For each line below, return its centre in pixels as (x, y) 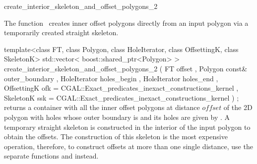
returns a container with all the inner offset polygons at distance (102, 107)
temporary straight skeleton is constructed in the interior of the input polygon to (127, 127)
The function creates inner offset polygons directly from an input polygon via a (126, 23)
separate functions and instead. (51, 156)
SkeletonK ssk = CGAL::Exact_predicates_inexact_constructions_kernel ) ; (122, 97)
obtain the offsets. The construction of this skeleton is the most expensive (116, 137)
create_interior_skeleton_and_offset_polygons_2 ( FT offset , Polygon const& (126, 68)
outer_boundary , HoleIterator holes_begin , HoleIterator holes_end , (111, 78)
